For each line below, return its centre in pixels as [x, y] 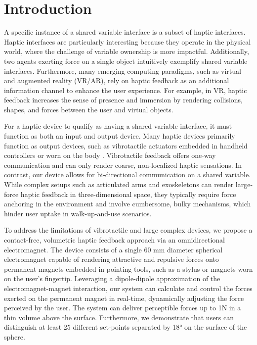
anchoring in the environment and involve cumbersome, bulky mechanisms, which [128, 204]
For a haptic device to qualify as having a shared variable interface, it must [118, 126]
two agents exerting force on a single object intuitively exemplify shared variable [126, 61]
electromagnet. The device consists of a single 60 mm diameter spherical [113, 249]
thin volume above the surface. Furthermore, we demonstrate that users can [119, 317]
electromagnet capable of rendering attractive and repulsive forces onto [111, 259]
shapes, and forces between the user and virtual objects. [89, 109]
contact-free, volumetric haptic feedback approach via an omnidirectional [115, 240]
